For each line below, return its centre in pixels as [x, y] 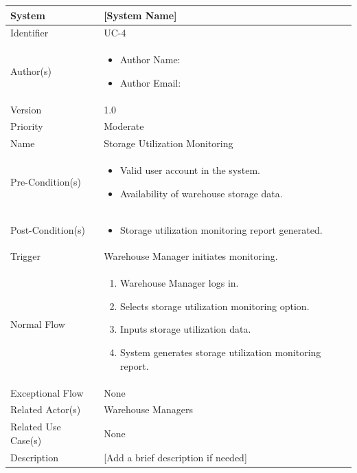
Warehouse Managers [148, 409]
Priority [27, 126]
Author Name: [150, 59]
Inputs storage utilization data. [185, 329]
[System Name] [140, 15]
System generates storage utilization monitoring [220, 352]
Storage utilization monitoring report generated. [221, 229]
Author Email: [150, 82]
